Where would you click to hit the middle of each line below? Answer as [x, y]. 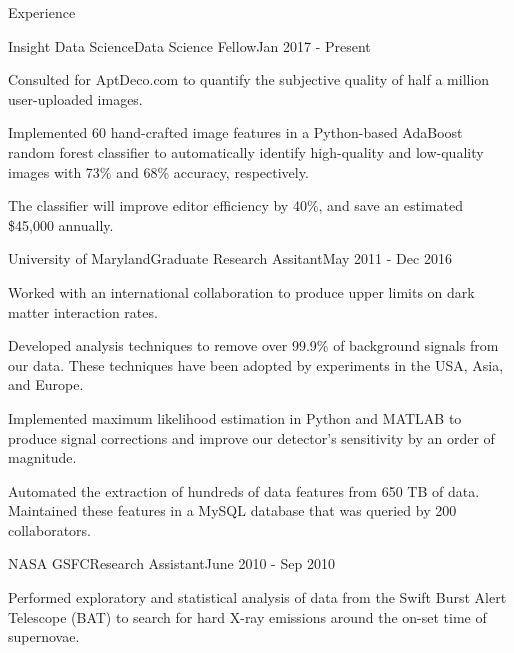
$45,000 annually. [61, 224]
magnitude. [42, 457]
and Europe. [46, 384]
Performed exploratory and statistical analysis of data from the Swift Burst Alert [257, 597]
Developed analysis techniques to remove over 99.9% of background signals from [253, 345]
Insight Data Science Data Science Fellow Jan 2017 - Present [189, 45]
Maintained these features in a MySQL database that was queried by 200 [232, 510]
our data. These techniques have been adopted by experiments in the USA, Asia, [256, 364]
